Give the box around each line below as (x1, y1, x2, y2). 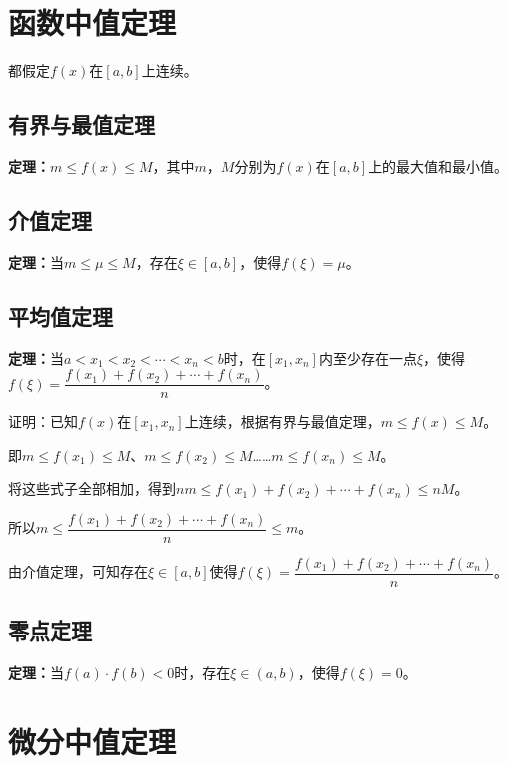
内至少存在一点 (318, 347, 417, 368)
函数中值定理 (8, 2, 177, 43)
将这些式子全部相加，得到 (8, 478, 176, 499)
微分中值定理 (8, 721, 177, 762)
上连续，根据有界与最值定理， (184, 411, 381, 432)
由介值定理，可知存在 (8, 561, 148, 582)
